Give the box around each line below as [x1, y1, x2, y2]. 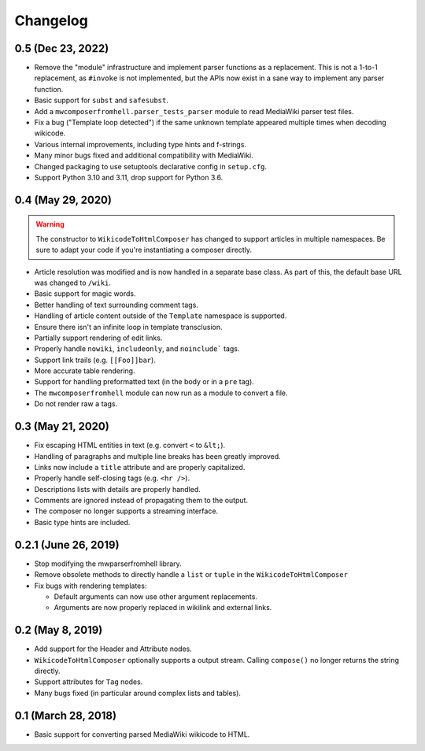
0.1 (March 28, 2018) [14, 708, 117, 722]
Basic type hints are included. [34, 517, 131, 527]
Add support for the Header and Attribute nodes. [34, 644, 192, 653]
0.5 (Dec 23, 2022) [14, 42, 109, 55]
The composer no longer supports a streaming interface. [34, 506, 219, 516]
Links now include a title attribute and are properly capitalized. [34, 462, 246, 472]
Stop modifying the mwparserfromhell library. [34, 559, 183, 568]
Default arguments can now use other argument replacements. [54, 591, 257, 601]
